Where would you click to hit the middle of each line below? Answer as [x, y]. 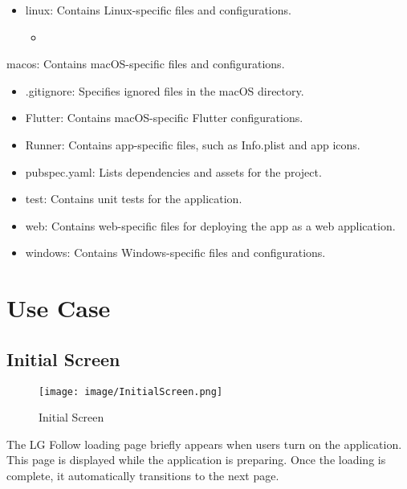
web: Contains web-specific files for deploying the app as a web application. [210, 225]
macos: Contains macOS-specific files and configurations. [146, 64]
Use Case [59, 308]
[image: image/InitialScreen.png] [131, 391]
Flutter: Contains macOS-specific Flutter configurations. [164, 118]
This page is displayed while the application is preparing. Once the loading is [196, 460]
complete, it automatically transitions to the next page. [143, 475]
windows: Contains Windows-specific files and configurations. [175, 253]
